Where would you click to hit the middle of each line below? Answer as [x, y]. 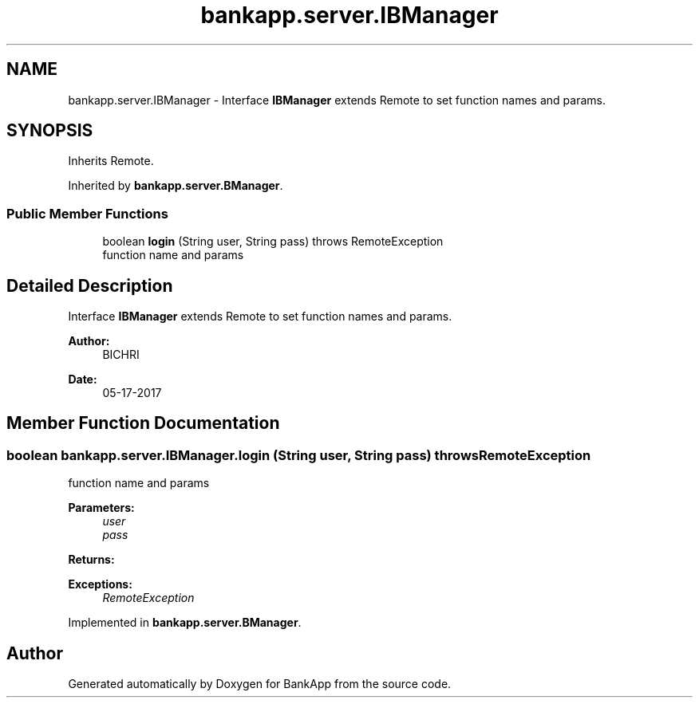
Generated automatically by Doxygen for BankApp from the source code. [260, 684]
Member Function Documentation [143, 423]
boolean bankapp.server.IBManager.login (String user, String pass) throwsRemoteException [299, 455]
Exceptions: [100, 584]
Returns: [91, 560]
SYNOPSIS [50, 131]
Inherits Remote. [111, 161]
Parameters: [101, 508]
